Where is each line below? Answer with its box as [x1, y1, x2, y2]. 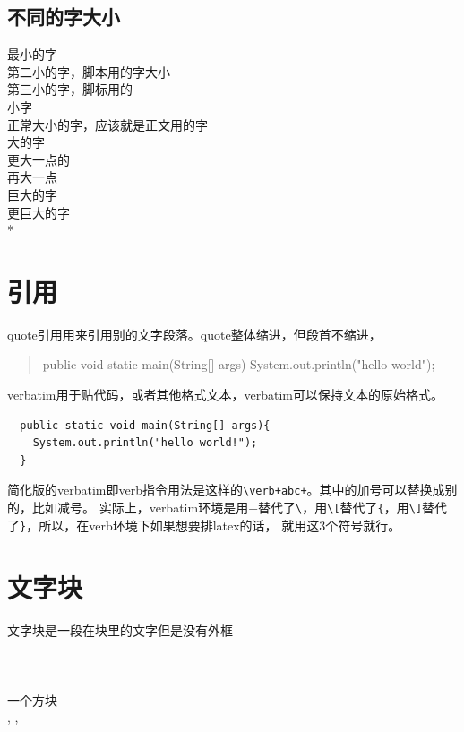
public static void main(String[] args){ [20, 418, 271, 432]
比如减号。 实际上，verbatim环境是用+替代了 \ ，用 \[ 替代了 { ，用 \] [31, 498, 423, 517]
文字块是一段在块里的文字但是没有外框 [7, 620, 233, 639]
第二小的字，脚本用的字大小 [7, 62, 170, 81]
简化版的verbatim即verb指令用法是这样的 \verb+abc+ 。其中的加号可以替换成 [7, 480, 445, 499]
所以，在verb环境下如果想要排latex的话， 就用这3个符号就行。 [39, 515, 401, 534]
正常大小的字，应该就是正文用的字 [7, 115, 208, 133]
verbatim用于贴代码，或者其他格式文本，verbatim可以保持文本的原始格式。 [7, 385, 443, 404]
